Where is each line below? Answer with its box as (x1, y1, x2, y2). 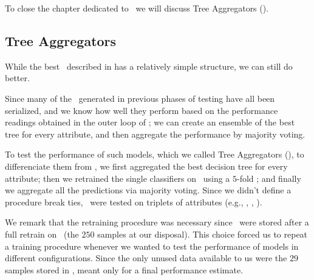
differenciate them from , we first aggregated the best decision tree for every (5, 159, 288, 172)
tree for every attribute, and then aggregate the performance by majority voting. (5, 127, 305, 140)
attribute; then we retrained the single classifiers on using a (5, 172, 230, 184)
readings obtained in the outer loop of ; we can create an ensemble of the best (5, 116, 295, 128)
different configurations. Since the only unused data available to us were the (5, 252, 287, 264)
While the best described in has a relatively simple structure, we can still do (5, 59, 293, 72)
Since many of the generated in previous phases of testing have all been (5, 92, 275, 104)
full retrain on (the (5, 227, 79, 240)
